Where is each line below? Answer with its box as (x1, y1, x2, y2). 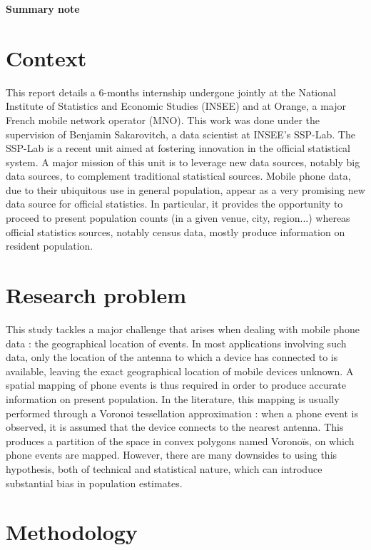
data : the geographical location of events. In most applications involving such (6, 335, 347, 350)
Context (6, 43, 87, 72)
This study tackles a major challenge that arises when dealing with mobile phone (6, 321, 360, 336)
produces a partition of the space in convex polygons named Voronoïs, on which (6, 433, 355, 448)
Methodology (6, 517, 138, 546)
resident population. (6, 238, 93, 253)
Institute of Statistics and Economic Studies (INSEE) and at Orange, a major (6, 98, 347, 113)
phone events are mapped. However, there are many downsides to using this (6, 447, 337, 462)
